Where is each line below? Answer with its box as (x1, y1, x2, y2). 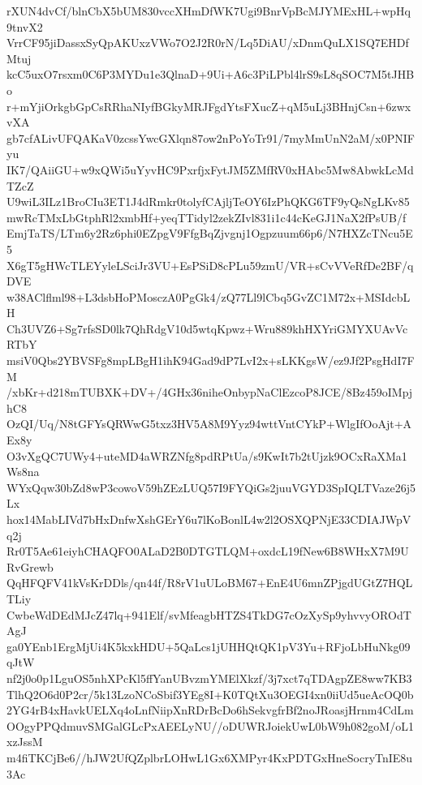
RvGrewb (6, 558, 54, 575)
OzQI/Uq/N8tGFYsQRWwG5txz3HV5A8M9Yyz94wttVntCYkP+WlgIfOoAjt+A (6, 415, 412, 432)
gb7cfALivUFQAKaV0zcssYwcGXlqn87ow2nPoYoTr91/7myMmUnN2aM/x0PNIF (6, 129, 415, 146)
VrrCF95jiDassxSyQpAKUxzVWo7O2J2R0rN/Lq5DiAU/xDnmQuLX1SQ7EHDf (6, 34, 409, 51)
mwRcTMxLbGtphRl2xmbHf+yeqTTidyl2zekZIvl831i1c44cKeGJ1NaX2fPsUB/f (6, 208, 407, 225)
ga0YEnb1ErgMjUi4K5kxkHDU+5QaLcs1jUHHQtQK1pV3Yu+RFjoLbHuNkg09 (6, 637, 411, 654)
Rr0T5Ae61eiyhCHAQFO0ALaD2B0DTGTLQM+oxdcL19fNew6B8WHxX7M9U (6, 543, 409, 560)
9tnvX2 (6, 18, 43, 35)
